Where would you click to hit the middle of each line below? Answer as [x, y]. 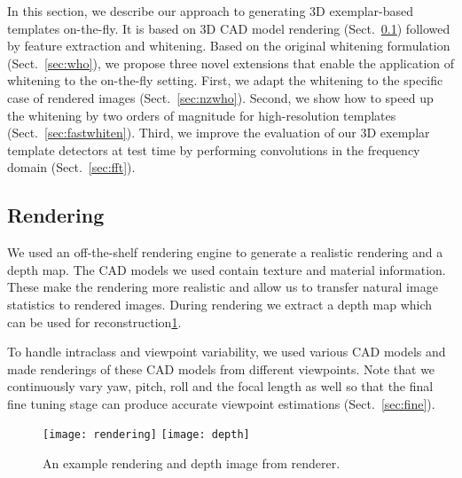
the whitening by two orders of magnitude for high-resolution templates [202, 115]
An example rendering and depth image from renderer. [192, 463]
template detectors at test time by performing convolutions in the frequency [214, 149]
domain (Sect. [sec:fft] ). [71, 167]
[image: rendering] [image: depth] [146, 435]
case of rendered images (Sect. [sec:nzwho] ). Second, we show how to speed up [220, 97]
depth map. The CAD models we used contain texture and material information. [227, 269]
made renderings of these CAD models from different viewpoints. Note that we [221, 368]
